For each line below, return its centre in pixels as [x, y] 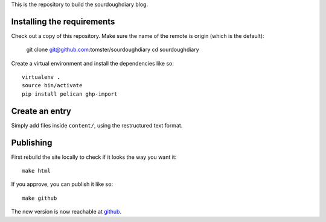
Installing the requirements [63, 21]
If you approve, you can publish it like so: [62, 184]
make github [40, 198]
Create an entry [41, 111]
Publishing [32, 142]
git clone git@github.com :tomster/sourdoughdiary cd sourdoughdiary [113, 50]
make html [36, 171]
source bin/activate [52, 85]
